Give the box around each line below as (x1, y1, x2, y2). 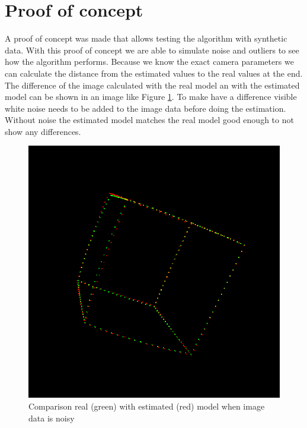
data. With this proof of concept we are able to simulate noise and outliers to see (5, 43, 299, 56)
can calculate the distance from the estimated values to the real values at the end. (5, 67, 303, 79)
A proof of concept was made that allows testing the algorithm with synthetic (5, 32, 287, 45)
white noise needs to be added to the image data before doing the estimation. (5, 102, 286, 114)
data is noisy (28, 411, 75, 424)
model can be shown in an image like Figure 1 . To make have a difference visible (5, 90, 297, 103)
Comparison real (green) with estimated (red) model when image (28, 400, 265, 413)
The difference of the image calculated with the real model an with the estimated (5, 78, 300, 91)
